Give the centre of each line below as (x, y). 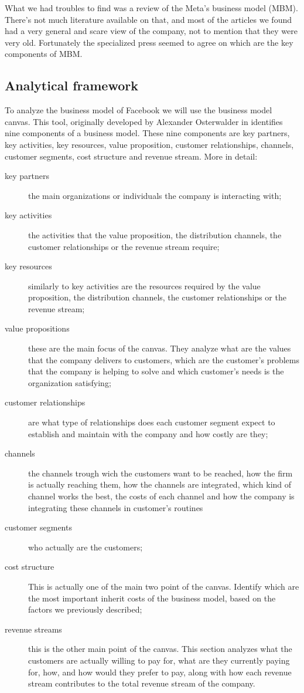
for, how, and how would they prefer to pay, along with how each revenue (160, 672)
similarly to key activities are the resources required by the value (144, 285)
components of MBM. (44, 54)
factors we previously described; (85, 609)
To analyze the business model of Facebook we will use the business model (139, 110)
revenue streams (33, 629)
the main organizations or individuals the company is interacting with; (155, 195)
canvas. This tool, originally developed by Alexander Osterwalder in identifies (144, 121)
